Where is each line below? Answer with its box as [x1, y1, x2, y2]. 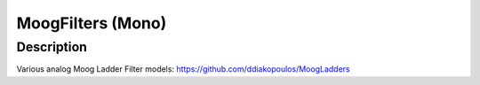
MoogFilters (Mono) [16, 13, 167, 33]
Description [16, 39, 88, 55]
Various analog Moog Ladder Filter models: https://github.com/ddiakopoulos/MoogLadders [16, 64, 350, 74]
